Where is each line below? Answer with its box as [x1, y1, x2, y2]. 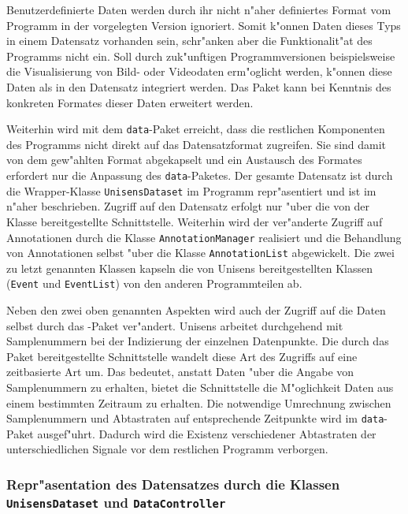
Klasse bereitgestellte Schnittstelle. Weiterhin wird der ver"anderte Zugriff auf [6, 213, 383, 229]
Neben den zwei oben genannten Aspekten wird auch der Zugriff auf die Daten [6, 302, 386, 318]
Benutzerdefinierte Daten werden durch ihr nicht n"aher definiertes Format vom [6, 2, 391, 17]
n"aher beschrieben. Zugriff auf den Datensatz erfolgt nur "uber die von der [6, 198, 370, 214]
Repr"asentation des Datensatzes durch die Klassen [6, 474, 340, 494]
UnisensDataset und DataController [6, 492, 226, 512]
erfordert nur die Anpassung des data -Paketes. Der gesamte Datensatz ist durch [6, 167, 393, 183]
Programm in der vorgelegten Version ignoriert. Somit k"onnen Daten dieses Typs [6, 17, 401, 33]
